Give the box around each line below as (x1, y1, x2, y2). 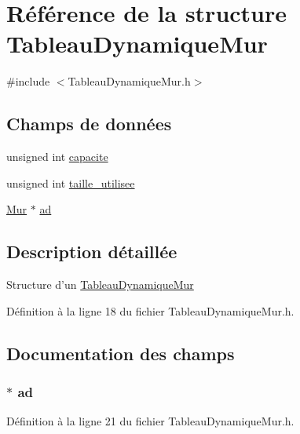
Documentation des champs (6, 341, 235, 365)
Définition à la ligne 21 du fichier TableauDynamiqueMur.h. (6, 413, 295, 429)
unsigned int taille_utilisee (6, 174, 135, 191)
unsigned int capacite (6, 148, 108, 165)
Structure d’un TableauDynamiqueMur (6, 276, 194, 293)
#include (6, 73, 50, 89)
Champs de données (6, 111, 172, 136)
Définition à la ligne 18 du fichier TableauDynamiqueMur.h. (6, 302, 295, 319)
